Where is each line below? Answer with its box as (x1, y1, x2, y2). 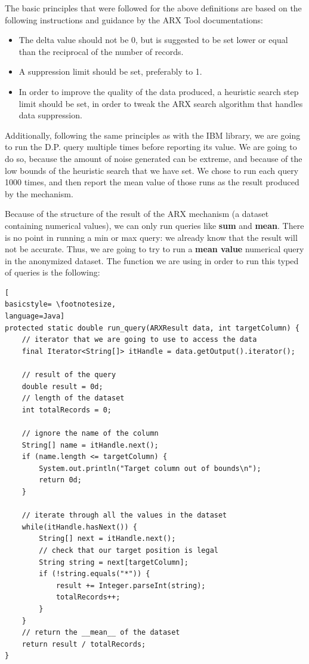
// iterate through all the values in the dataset (21, 511, 227, 520)
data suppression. (18, 109, 82, 121)
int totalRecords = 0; (21, 405, 112, 414)
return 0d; (39, 476, 82, 485)
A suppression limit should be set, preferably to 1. (18, 65, 202, 78)
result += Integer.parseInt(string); (55, 581, 206, 590)
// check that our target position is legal (39, 546, 218, 555)
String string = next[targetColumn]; (39, 558, 189, 567)
